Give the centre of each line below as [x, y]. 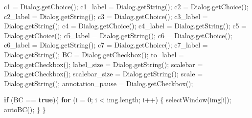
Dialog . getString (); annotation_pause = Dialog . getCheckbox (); [99, 83]
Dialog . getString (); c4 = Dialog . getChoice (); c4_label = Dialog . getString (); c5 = [125, 26]
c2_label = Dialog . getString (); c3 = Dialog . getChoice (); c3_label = [106, 16]
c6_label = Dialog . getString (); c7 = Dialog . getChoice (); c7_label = [106, 45]
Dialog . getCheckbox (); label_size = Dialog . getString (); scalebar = [103, 64]
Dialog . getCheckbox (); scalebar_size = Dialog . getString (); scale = [103, 74]
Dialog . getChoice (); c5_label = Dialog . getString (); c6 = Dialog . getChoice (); [118, 35]
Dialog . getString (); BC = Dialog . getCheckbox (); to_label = [94, 54]
